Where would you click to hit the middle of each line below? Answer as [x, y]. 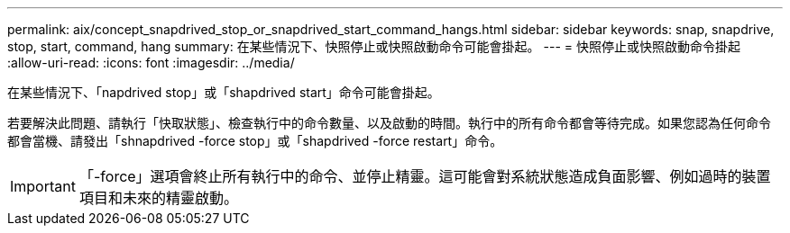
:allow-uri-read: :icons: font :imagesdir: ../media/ [151, 63]
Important [43, 186]
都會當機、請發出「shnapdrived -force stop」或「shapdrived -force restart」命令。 [255, 141]
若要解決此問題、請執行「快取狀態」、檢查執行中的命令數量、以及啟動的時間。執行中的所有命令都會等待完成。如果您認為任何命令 [389, 123]
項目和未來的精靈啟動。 [158, 198]
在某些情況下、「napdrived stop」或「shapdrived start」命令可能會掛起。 [224, 92]
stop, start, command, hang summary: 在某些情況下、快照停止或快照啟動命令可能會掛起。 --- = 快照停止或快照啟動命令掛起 [374, 46]
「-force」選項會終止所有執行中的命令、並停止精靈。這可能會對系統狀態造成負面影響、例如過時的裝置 [425, 176]
